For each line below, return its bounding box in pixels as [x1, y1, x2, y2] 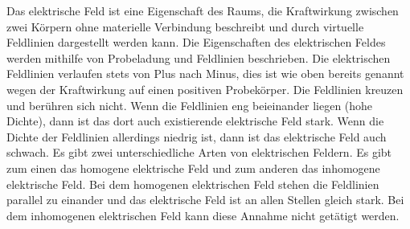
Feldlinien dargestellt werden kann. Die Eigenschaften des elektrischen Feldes [6, 34, 386, 51]
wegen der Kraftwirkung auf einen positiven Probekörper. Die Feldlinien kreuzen [6, 80, 404, 97]
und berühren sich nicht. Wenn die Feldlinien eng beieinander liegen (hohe [6, 96, 373, 113]
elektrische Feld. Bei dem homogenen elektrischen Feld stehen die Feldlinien [6, 175, 379, 192]
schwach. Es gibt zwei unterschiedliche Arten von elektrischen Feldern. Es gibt [6, 144, 392, 161]
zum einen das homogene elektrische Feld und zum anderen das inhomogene [6, 159, 380, 176]
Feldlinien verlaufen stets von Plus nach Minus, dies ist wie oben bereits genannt [6, 65, 404, 82]
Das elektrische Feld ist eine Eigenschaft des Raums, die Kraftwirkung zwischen [6, 2, 399, 18]
